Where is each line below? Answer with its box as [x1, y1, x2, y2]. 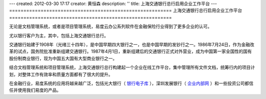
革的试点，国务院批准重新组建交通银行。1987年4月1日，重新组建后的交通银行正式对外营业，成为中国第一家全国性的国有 [9, 48, 252, 54]
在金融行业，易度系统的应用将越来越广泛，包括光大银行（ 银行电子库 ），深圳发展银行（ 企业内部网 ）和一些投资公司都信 [9, 80, 254, 86]
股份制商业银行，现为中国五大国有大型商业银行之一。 [9, 55, 117, 61]
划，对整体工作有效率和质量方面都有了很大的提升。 [9, 71, 113, 77]
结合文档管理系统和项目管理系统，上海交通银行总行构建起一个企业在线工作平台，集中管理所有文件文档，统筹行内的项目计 [9, 65, 255, 70]
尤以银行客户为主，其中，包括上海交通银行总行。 [9, 33, 108, 38]
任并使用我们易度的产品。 [9, 87, 61, 93]
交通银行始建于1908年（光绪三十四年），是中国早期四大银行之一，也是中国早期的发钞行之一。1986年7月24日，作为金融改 [9, 41, 255, 47]
